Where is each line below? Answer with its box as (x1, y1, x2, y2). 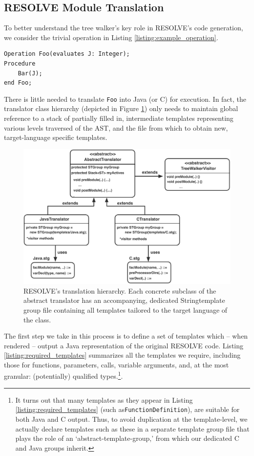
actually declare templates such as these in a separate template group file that (15, 423, 250, 433)
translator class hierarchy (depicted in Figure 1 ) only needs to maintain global (4, 103, 238, 114)
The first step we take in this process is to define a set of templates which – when (4, 331, 248, 341)
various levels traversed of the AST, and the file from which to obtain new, (4, 122, 228, 133)
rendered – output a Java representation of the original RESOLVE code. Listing (4, 340, 243, 350)
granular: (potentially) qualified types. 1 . (4, 369, 123, 381)
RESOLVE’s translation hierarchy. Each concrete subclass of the (23, 285, 216, 296)
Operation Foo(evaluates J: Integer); (4, 50, 130, 58)
